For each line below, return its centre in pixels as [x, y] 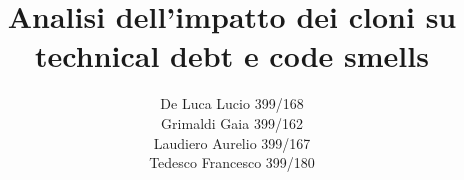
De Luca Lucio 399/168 [232, 103]
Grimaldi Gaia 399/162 [232, 122]
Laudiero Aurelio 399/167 [232, 142]
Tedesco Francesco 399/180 [232, 162]
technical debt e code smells [232, 55]
